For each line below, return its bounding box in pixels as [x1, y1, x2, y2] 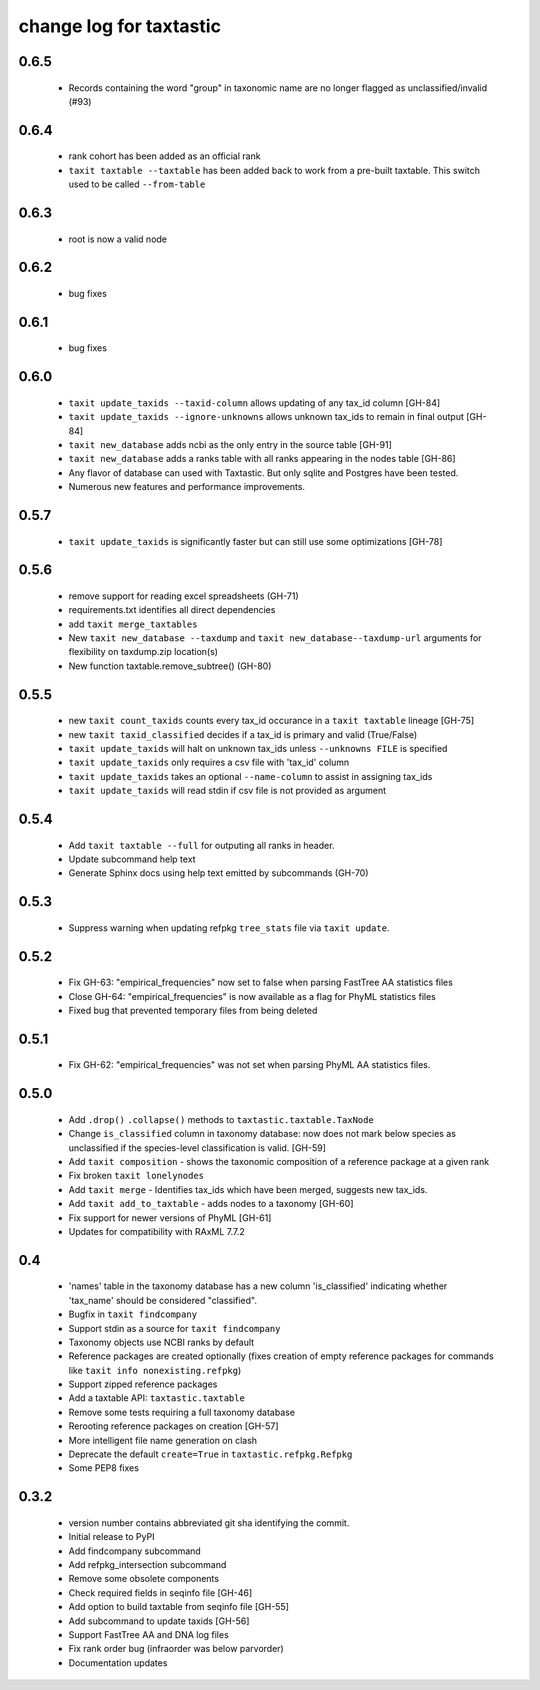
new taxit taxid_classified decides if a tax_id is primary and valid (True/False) [68, 728, 418, 740]
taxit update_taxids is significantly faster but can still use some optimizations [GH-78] [68, 535, 443, 547]
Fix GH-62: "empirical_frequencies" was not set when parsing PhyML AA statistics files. [68, 1059, 431, 1071]
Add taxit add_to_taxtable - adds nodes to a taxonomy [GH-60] [68, 1198, 354, 1210]
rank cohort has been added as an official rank [68, 150, 261, 162]
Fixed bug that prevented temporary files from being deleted [68, 1005, 318, 1017]
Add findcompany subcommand [68, 1545, 202, 1557]
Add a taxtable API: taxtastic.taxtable [68, 1392, 245, 1404]
